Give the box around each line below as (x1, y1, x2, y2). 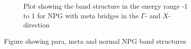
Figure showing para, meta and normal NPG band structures (4, 36, 186, 46)
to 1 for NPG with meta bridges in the (23, 10, 139, 20)
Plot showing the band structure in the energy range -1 (23, 1, 188, 11)
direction (23, 20, 50, 30)
